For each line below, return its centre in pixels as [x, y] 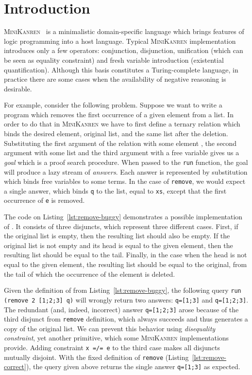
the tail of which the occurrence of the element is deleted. [90, 274]
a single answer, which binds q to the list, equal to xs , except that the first [115, 190]
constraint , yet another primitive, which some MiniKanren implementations [117, 338]
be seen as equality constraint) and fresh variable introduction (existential [114, 60]
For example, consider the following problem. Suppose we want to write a [113, 105]
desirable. [18, 88]
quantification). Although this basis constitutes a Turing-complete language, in [121, 69]
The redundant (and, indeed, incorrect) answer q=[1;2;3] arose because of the [121, 309]
